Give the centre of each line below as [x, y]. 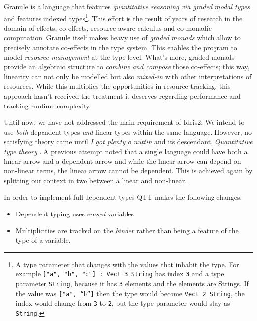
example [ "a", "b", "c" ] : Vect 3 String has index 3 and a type [120, 274]
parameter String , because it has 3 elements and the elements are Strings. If [132, 283]
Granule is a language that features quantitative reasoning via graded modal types [127, 6]
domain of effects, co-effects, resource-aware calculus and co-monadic [108, 27]
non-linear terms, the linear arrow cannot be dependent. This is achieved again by [128, 171]
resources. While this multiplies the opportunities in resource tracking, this [117, 86]
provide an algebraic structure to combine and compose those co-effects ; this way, [127, 67]
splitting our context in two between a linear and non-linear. [96, 180]
